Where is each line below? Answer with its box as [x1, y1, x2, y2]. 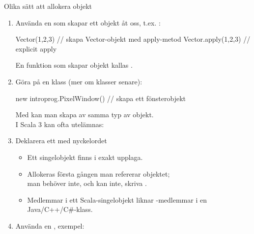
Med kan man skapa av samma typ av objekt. [15, 109, 154, 120]
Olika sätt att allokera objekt [4, 1, 92, 11]
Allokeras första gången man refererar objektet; [27, 168, 170, 179]
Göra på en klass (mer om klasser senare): [15, 76, 142, 86]
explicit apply [15, 43, 57, 53]
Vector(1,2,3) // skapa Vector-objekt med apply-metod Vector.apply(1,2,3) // [15, 34, 251, 44]
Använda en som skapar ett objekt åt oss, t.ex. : [15, 17, 161, 27]
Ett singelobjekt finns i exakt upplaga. [27, 152, 143, 162]
